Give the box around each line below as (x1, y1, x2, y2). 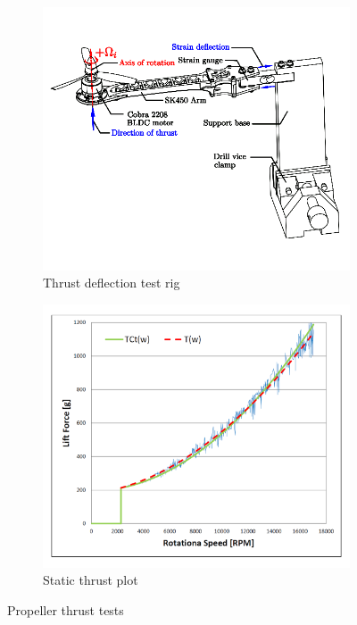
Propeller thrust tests (7, 600, 124, 619)
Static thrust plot (43, 571, 138, 589)
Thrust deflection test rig (43, 273, 180, 292)
